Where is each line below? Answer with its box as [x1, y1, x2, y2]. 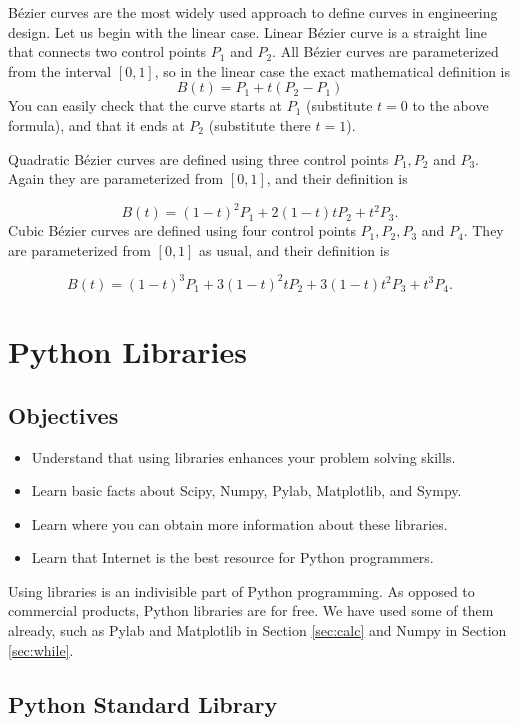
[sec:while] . [8, 639, 74, 660]
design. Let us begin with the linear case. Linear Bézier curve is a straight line [8, 21, 488, 42]
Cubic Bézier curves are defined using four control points [8, 220, 356, 241]
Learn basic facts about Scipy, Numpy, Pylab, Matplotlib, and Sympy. [31, 480, 462, 501]
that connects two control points [8, 41, 207, 62]
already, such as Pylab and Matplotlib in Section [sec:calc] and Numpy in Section [8, 620, 507, 641]
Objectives [8, 399, 119, 430]
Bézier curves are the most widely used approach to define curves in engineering [8, 2, 498, 22]
